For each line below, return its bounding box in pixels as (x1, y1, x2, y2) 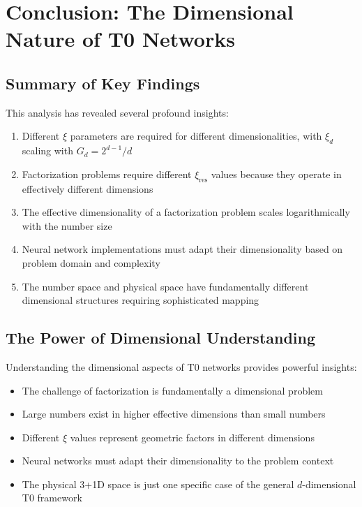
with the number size (22, 218, 112, 233)
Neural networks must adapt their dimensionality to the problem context (22, 453, 334, 468)
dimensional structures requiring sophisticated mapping (22, 293, 259, 307)
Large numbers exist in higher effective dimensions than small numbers (22, 406, 326, 421)
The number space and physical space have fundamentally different (22, 279, 309, 293)
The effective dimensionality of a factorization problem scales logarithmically (22, 205, 350, 219)
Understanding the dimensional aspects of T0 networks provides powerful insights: (6, 359, 357, 374)
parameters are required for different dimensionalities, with (70, 128, 322, 143)
